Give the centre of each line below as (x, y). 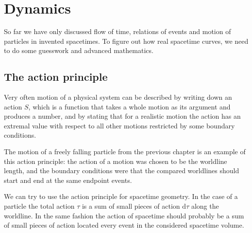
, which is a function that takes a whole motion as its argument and (129, 106)
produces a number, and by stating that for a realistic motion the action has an (122, 116)
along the (205, 206)
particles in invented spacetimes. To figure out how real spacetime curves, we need (126, 41)
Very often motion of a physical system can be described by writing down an (118, 97)
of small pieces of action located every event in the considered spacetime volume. (124, 225)
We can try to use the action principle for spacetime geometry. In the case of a (121, 196)
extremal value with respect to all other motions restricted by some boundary (119, 125)
